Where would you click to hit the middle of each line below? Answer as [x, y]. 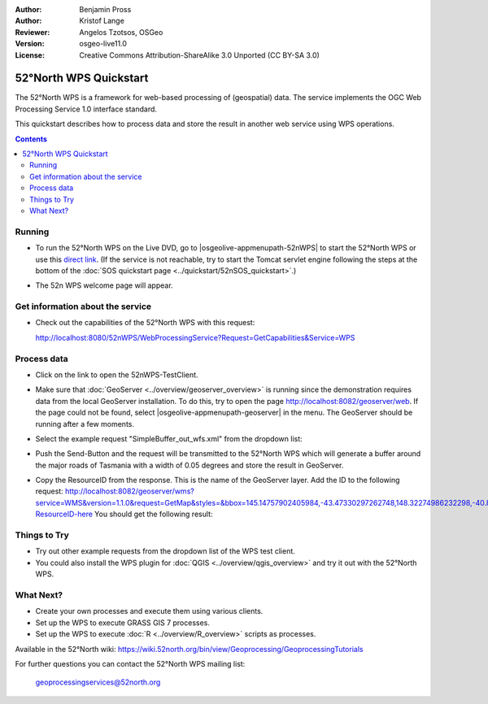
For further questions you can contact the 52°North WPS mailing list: [130, 663]
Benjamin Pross [105, 9]
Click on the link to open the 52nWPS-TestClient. [117, 375]
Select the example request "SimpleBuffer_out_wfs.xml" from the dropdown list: [169, 438]
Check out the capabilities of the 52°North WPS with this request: [145, 323]
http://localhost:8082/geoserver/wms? [130, 491]
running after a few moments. [85, 424]
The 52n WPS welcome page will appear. [105, 285]
